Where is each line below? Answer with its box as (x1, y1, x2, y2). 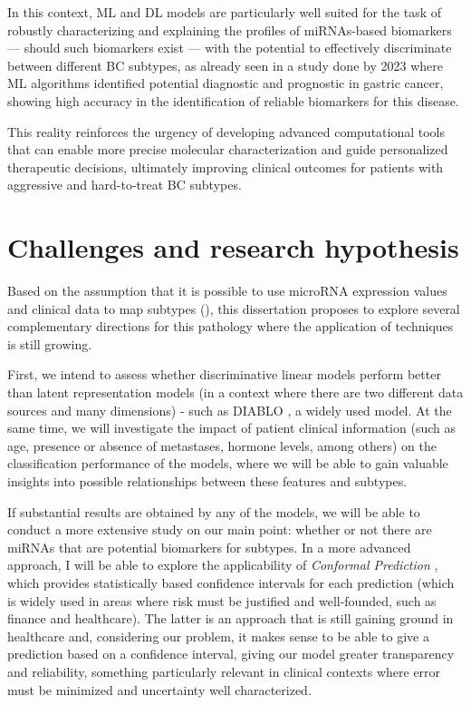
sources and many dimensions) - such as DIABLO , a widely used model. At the (7, 400, 452, 419)
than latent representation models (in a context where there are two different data (7, 383, 464, 402)
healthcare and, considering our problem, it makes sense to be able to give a (7, 626, 429, 645)
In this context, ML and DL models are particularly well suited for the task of (7, 3, 442, 21)
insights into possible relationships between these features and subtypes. (7, 472, 408, 490)
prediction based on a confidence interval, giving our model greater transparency (7, 644, 455, 663)
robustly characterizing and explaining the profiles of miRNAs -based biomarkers (7, 20, 452, 39)
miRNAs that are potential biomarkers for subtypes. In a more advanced (7, 537, 411, 556)
